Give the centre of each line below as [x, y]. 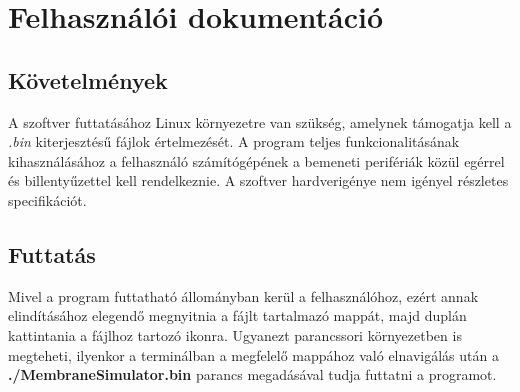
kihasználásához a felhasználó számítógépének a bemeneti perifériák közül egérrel [256, 160]
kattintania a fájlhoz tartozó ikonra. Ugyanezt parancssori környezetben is [235, 334]
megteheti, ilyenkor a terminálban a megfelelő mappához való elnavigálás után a [253, 354]
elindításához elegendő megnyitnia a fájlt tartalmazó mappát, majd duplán [237, 315]
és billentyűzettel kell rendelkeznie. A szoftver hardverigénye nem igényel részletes [258, 180]
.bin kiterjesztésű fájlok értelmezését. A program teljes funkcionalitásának [234, 141]
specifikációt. [47, 199]
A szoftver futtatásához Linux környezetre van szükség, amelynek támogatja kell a [260, 121]
